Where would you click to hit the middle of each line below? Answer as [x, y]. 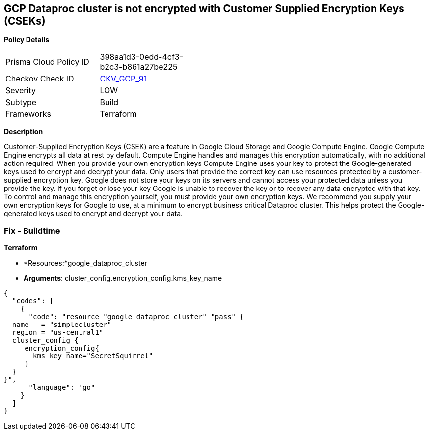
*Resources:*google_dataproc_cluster [85, 263]
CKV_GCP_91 [123, 79]
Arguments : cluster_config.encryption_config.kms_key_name [123, 278]
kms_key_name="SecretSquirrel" [93, 356]
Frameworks [28, 114]
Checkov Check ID [40, 79]
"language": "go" [62, 388]
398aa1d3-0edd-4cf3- [142, 57]
